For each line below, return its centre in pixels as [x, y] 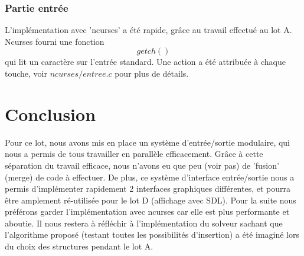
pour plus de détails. [152, 73]
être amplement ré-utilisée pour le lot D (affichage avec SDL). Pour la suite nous [151, 200]
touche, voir [26, 73]
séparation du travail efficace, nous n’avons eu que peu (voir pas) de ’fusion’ [142, 165]
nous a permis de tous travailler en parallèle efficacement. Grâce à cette [134, 154]
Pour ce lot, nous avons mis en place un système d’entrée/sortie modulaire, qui [147, 142]
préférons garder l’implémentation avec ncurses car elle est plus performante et [147, 211]
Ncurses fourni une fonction [55, 41]
